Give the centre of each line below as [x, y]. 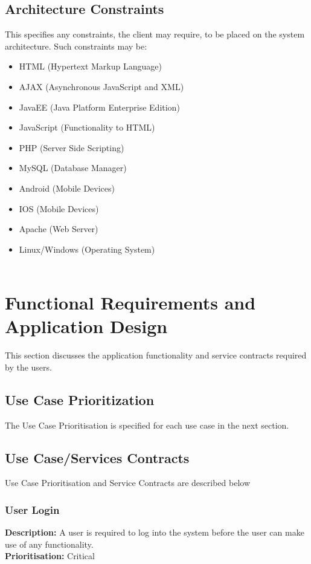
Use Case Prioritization [80, 399]
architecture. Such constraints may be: [76, 46]
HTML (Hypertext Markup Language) [90, 66]
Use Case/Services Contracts [97, 457]
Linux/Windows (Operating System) [87, 249]
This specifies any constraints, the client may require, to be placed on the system [155, 34]
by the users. [28, 367]
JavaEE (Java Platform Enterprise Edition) [99, 107]
